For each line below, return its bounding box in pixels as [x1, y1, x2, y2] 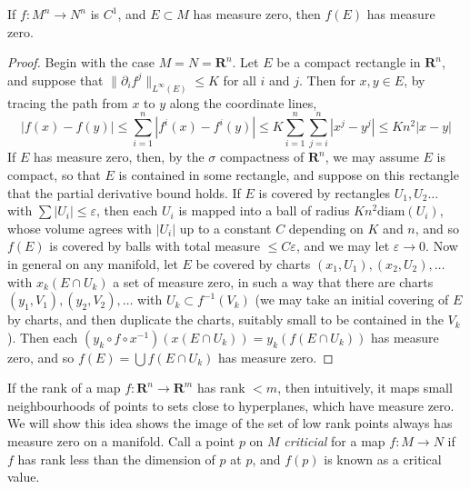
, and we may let [295, 236, 390, 255]
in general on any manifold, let [7, 254, 178, 273]
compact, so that [7, 165, 101, 184]
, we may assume [325, 147, 419, 166]
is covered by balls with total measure [49, 236, 261, 255]
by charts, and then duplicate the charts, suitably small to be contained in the [7, 310, 444, 329]
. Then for [299, 70, 355, 89]
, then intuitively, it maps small [277, 378, 453, 397]
